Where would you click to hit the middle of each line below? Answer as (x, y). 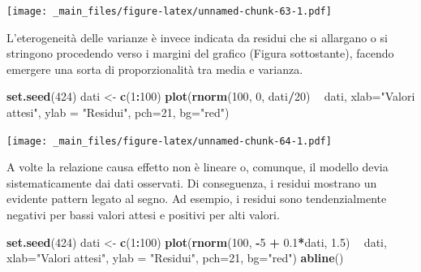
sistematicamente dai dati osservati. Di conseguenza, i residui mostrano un (192, 182)
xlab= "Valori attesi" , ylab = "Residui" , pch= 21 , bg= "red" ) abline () (175, 258)
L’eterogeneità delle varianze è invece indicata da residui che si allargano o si (197, 37)
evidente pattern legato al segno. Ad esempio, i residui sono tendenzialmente (197, 199)
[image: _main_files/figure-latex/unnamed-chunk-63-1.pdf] (169, 11)
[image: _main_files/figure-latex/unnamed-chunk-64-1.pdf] (169, 141)
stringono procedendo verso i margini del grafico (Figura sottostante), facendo (200, 53)
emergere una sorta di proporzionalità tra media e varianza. (155, 69)
